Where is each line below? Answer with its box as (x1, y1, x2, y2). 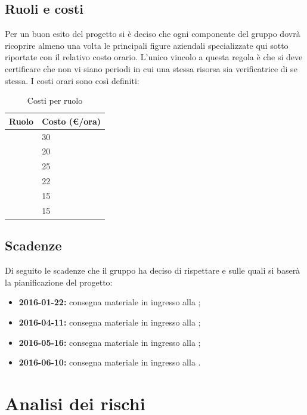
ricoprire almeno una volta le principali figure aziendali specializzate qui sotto (5, 39, 289, 51)
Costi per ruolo (27, 94, 83, 107)
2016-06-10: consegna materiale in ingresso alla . (18, 356, 201, 368)
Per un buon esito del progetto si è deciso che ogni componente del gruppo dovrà (5, 27, 300, 40)
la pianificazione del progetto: (5, 275, 113, 288)
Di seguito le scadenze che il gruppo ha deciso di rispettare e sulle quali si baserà (5, 264, 300, 277)
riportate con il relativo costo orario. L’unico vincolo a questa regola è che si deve (5, 51, 303, 63)
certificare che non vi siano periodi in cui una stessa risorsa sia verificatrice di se (5, 62, 297, 75)
